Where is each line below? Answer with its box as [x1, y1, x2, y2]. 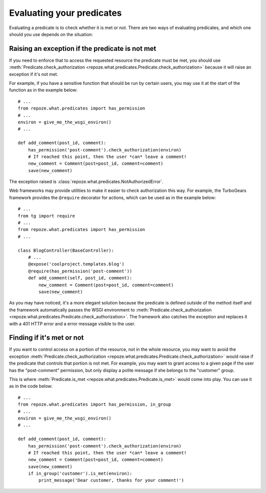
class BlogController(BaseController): [18, 247, 114, 253]
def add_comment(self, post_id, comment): [28, 275, 133, 281]
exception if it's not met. [9, 71, 59, 77]
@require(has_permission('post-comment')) [28, 268, 133, 274]
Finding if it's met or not [9, 334, 84, 342]
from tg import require [18, 213, 75, 219]
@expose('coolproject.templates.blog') [28, 262, 125, 267]
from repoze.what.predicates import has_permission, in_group [18, 402, 171, 407]
